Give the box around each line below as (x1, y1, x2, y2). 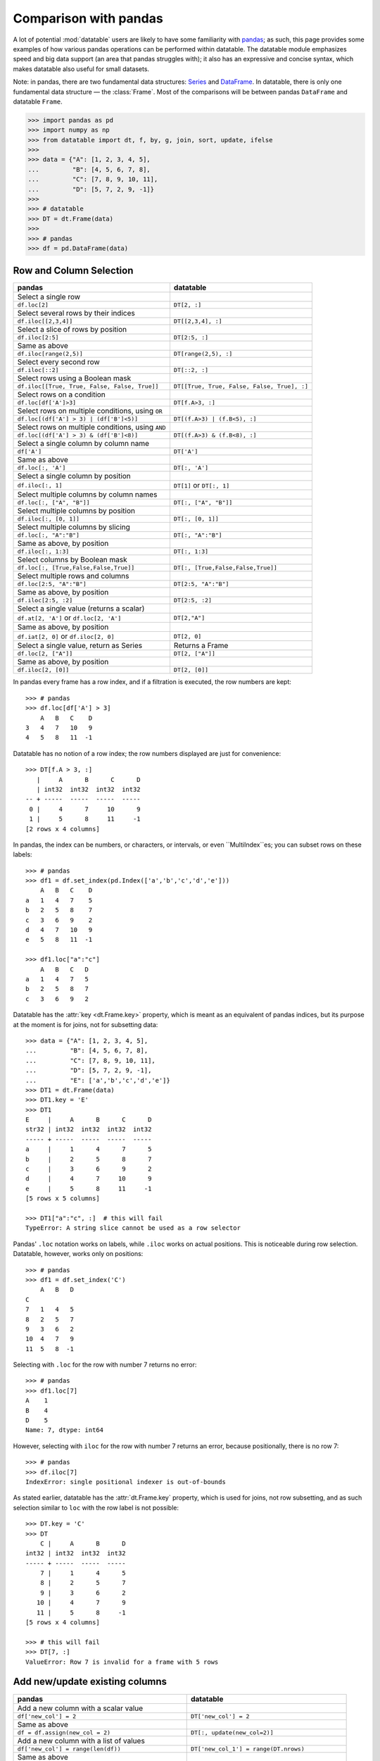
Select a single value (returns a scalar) (17, 604, 145, 614)
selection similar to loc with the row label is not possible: (13, 1503, 179, 1512)
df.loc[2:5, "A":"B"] (17, 580, 87, 588)
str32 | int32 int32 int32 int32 (25, 1126, 152, 1133)
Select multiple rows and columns (17, 571, 129, 581)
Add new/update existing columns (13, 1676, 167, 1688)
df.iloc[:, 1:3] (17, 548, 70, 556)
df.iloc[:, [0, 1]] (17, 515, 80, 523)
